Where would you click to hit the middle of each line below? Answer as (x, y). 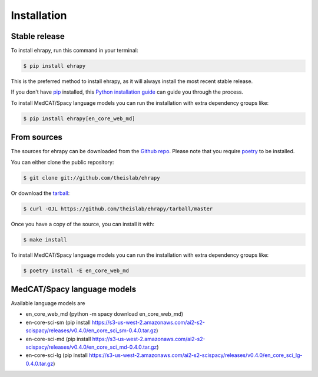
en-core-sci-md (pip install (58, 339)
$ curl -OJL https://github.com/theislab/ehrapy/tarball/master (118, 209)
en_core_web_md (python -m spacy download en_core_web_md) (105, 314)
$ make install (45, 239)
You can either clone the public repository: (62, 162)
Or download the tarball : (40, 193)
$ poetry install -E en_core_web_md (76, 270)
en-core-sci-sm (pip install (58, 322)
